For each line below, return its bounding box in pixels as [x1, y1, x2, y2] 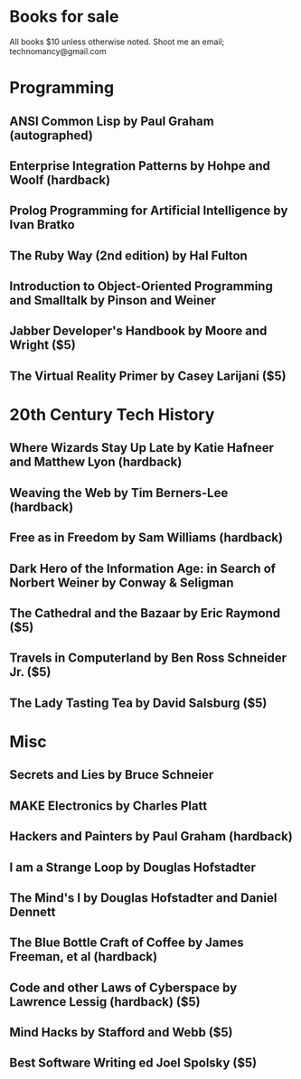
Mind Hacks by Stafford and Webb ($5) [9, 1025, 233, 1040]
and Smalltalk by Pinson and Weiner [9, 293, 217, 308]
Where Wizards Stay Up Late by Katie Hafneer [9, 440, 274, 455]
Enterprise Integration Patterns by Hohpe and [9, 158, 271, 174]
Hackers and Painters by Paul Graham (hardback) [9, 829, 294, 844]
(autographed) [9, 127, 93, 143]
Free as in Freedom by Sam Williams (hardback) [9, 530, 283, 546]
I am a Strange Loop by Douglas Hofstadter [9, 859, 256, 875]
